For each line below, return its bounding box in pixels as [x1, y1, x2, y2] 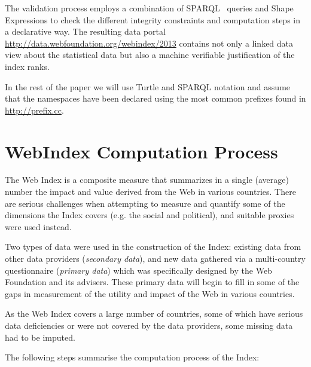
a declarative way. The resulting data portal [5, 25, 166, 38]
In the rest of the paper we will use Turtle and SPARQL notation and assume [5, 80, 291, 93]
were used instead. [5, 220, 72, 233]
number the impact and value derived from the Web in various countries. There [5, 185, 296, 198]
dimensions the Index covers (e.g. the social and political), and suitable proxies [5, 209, 294, 221]
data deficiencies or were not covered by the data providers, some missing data [5, 319, 293, 331]
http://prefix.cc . [5, 103, 64, 116]
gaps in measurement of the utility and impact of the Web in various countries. [5, 287, 295, 299]
